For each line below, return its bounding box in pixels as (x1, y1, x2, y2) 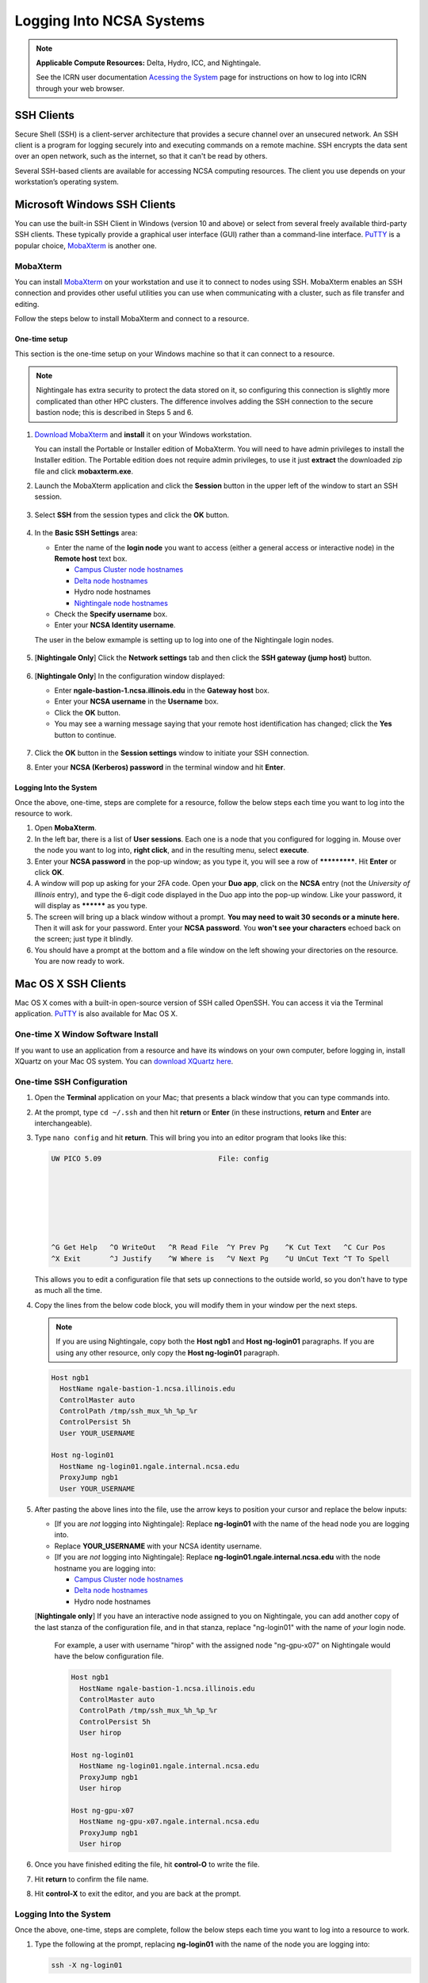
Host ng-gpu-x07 (71, 1805, 135, 1815)
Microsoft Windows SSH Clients (14, 198, 176, 211)
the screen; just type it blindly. (34, 934, 133, 944)
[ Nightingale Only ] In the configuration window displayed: (34, 671, 225, 681)
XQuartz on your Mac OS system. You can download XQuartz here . (14, 1056, 234, 1066)
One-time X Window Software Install (14, 1029, 159, 1040)
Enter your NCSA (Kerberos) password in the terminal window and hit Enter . (34, 762, 285, 773)
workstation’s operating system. (14, 177, 119, 186)
